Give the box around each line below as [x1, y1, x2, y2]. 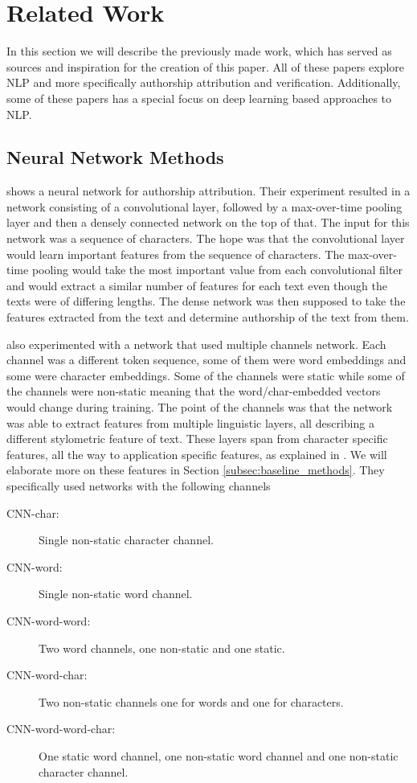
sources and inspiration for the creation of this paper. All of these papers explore [6, 58, 405, 75]
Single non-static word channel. [39, 585, 193, 602]
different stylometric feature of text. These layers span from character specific [6, 430, 388, 447]
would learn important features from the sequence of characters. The [6, 245, 345, 262]
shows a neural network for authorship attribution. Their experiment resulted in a [6, 182, 411, 199]
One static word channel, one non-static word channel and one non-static [39, 747, 399, 764]
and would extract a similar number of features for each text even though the [6, 277, 388, 293]
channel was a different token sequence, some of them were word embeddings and [6, 351, 407, 368]
